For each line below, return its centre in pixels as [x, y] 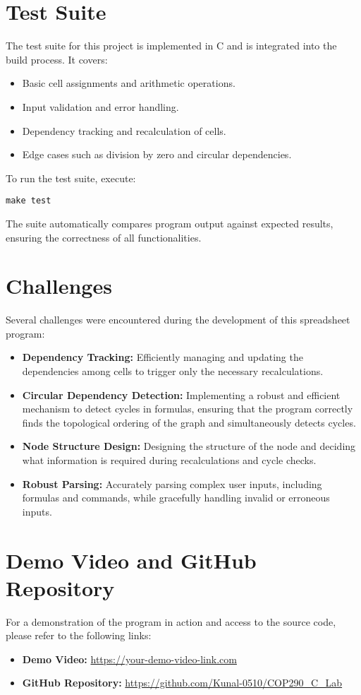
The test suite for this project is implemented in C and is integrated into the [171, 46]
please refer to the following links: [79, 635]
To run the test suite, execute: [71, 178]
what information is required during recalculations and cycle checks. [169, 460]
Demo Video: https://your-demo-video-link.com [129, 659]
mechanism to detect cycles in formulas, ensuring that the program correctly [188, 409]
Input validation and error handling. [100, 106]
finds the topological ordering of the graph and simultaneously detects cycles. [189, 422]
